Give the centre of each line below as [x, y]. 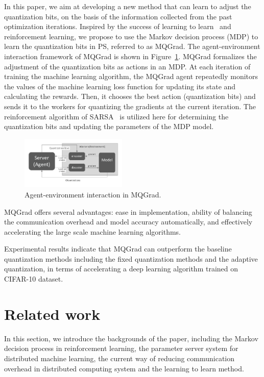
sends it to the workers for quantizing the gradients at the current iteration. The [130, 106]
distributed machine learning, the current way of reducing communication [119, 358]
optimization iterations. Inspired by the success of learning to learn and [118, 26]
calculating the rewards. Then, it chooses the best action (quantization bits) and [130, 96]
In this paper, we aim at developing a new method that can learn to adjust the [128, 6]
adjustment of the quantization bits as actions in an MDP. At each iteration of [127, 66]
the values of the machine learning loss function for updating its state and [120, 86]
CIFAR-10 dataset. [34, 279]
